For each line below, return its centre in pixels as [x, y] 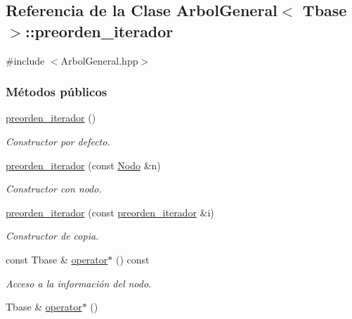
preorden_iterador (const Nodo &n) [83, 165]
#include [25, 60]
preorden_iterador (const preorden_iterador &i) [110, 212]
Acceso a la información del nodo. [79, 283]
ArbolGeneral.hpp [99, 60]
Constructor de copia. [52, 236]
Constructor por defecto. [58, 141]
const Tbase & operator [57, 259]
